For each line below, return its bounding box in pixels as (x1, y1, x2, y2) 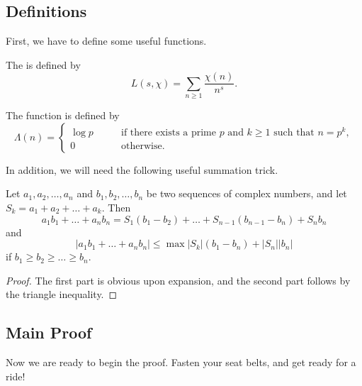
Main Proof (6, 321, 92, 343)
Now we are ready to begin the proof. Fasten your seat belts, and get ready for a (6, 355, 356, 370)
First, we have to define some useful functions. (6, 33, 207, 48)
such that (273, 127, 315, 138)
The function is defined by (6, 108, 120, 123)
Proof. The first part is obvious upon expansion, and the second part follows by (6, 272, 351, 287)
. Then (101, 199, 131, 214)
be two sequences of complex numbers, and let (146, 186, 347, 201)
